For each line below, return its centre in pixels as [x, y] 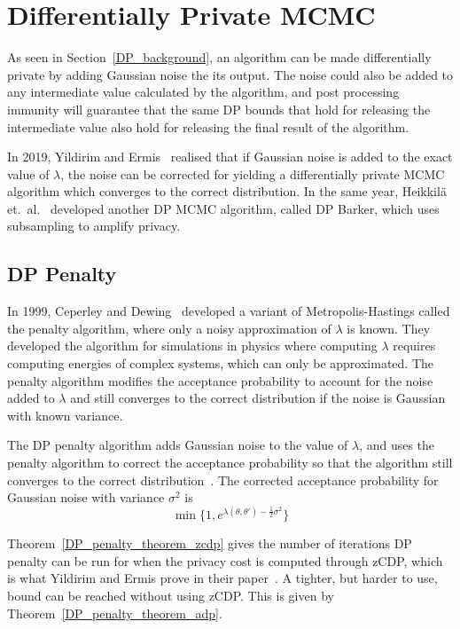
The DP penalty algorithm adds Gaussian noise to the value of [178, 445]
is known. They [389, 328]
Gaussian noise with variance [86, 497]
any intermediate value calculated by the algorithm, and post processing [203, 92]
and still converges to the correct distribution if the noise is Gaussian [258, 398]
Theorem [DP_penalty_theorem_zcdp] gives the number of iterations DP [210, 543]
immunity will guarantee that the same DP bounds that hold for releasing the [219, 109]
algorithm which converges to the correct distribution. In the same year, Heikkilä [227, 191]
